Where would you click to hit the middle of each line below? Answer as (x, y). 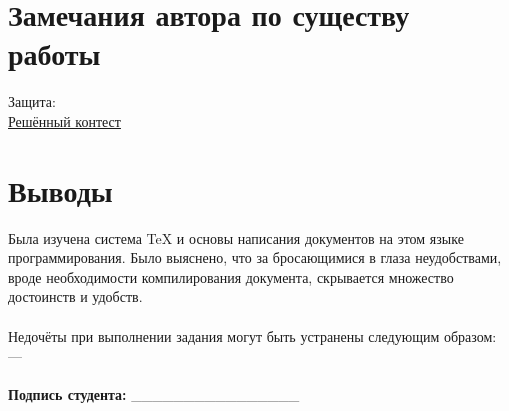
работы (54, 53)
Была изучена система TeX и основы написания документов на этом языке (236, 237)
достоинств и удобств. (75, 296)
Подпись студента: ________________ (154, 394)
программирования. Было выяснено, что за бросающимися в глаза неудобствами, (255, 257)
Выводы (60, 189)
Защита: (32, 101)
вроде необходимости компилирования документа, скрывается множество (231, 276)
